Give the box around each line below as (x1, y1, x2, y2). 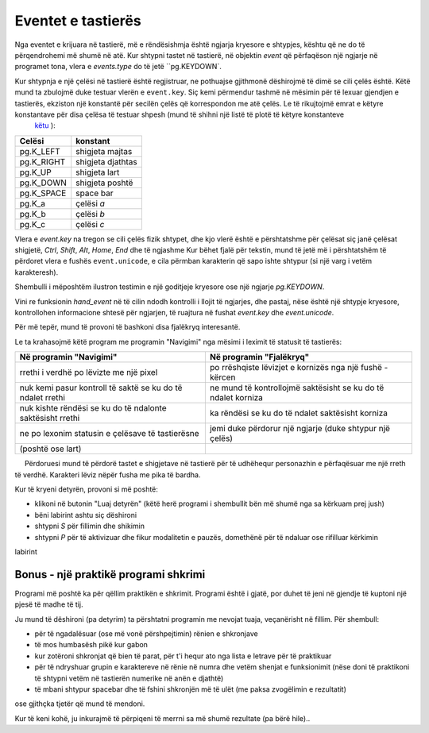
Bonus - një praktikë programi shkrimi (14, 568, 206, 581)
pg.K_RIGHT (19, 156, 66, 167)
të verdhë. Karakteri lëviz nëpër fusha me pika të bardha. (14, 469, 201, 480)
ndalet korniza (209, 392, 264, 403)
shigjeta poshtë (75, 177, 133, 188)
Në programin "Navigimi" (19, 352, 118, 363)
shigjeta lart (75, 167, 120, 178)
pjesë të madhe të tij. (14, 600, 83, 609)
